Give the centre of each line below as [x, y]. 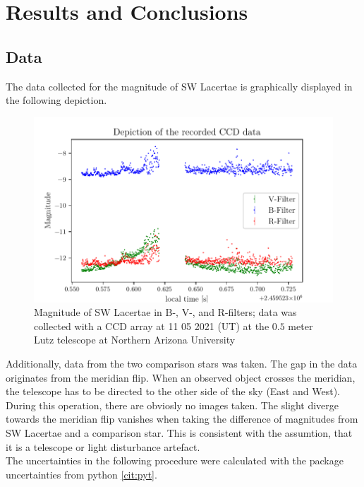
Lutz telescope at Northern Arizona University [135, 340]
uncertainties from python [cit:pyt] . [81, 474]
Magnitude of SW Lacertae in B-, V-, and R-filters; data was [165, 312]
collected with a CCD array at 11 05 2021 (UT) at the [152, 325]
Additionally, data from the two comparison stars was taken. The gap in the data [182, 363]
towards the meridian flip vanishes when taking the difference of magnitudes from [182, 419]
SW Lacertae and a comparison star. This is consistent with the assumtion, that [179, 432]
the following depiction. [56, 100]
